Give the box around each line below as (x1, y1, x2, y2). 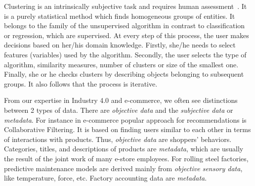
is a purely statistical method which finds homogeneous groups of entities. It (4, 10, 235, 21)
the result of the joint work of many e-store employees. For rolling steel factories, (4, 153, 249, 163)
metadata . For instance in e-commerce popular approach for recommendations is (4, 114, 247, 125)
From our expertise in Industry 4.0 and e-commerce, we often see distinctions (4, 95, 238, 105)
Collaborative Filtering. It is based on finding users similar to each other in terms (4, 124, 251, 135)
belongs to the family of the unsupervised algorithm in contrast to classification (4, 20, 245, 31)
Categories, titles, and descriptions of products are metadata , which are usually (4, 143, 244, 154)
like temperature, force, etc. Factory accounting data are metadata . (4, 173, 207, 183)
